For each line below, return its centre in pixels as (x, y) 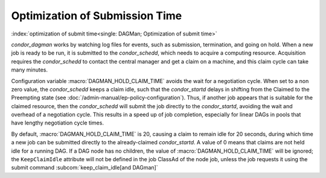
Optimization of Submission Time (97, 16)
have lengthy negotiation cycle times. (57, 123)
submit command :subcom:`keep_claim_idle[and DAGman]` (85, 168)
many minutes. (30, 70)
